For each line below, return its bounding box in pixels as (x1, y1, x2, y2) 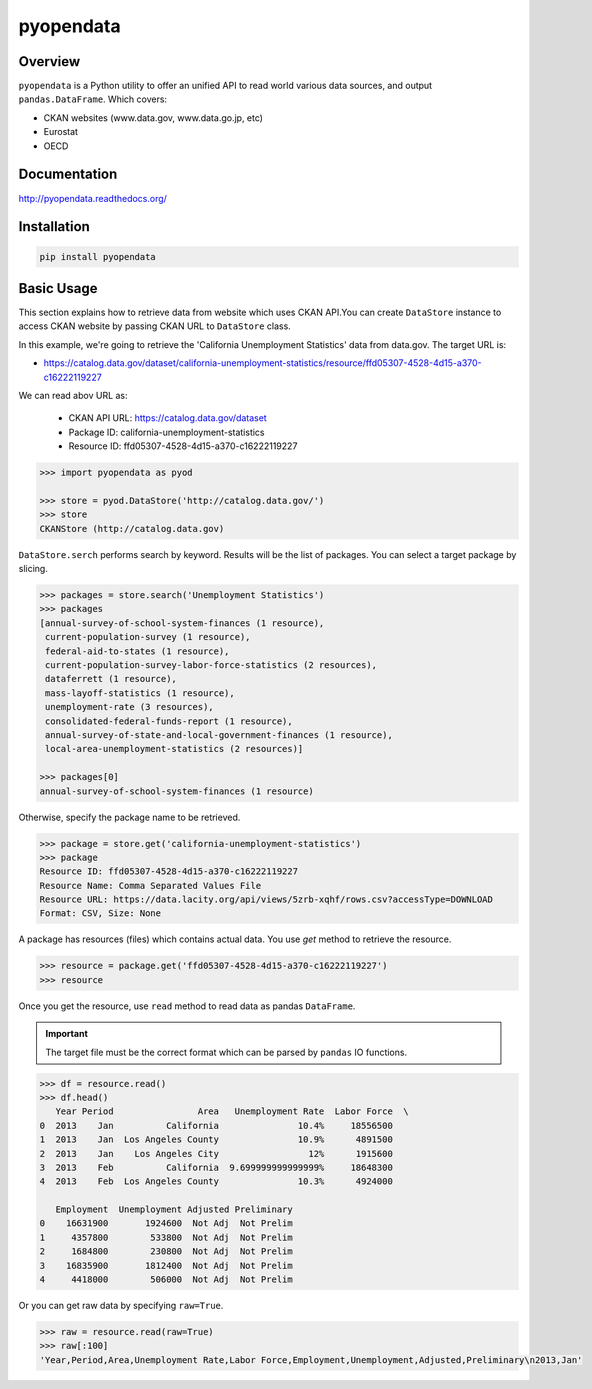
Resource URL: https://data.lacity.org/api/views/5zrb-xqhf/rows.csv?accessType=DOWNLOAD (39, 894, 494, 905)
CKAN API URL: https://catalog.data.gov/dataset (68, 412, 267, 424)
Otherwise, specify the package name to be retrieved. (18, 811, 241, 823)
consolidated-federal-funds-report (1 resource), (45, 715, 294, 727)
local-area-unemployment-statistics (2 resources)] (45, 743, 304, 755)
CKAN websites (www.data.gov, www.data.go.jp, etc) (43, 111, 264, 124)
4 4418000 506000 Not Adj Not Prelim (39, 1274, 294, 1285)
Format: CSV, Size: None (39, 908, 162, 919)
